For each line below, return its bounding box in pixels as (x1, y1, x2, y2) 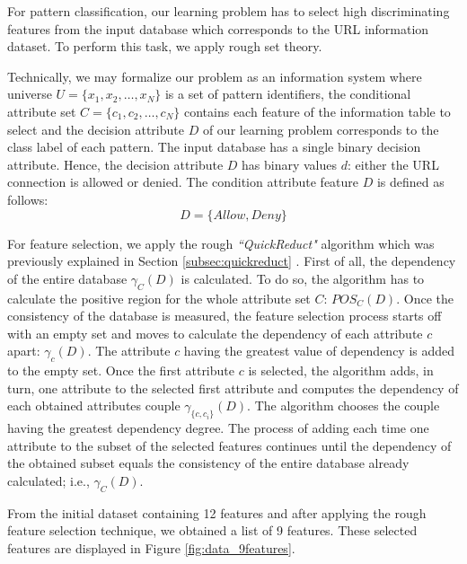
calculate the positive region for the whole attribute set (7, 288, 311, 307)
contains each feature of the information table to (183, 101, 451, 120)
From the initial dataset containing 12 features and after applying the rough (7, 503, 427, 522)
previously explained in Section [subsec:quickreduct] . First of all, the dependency (7, 251, 456, 270)
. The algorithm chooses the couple (247, 396, 440, 415)
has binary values (242, 154, 338, 173)
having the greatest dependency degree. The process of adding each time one (7, 419, 429, 437)
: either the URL (347, 154, 439, 173)
